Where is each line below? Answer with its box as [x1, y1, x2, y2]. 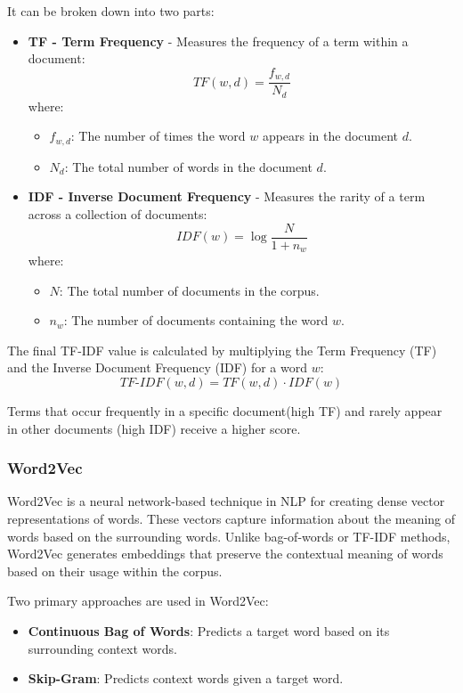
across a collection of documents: [28, 204, 207, 223]
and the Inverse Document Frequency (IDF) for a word [7, 358, 308, 377]
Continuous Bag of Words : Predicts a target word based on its [28, 622, 390, 640]
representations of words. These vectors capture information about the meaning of [7, 510, 456, 528]
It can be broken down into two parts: [7, 2, 215, 20]
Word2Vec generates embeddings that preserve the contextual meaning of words [7, 544, 443, 563]
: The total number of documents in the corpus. [59, 281, 320, 299]
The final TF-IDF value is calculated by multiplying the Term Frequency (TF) [7, 340, 437, 359]
